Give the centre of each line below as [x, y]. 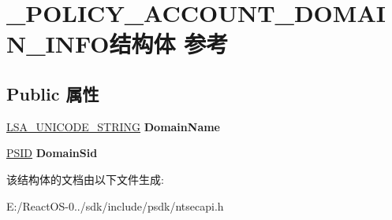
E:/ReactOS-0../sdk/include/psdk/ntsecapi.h [115, 205]
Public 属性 [53, 93]
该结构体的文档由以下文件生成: [85, 179]
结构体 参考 [169, 44]
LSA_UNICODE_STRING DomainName [113, 126]
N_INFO [58, 44]
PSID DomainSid [52, 153]
